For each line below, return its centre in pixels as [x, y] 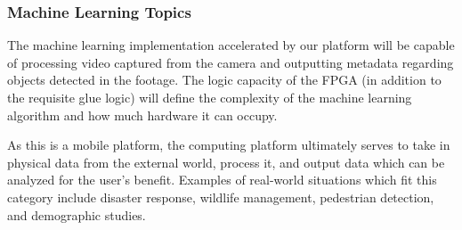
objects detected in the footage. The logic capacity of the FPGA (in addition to [224, 80]
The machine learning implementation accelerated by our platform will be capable [231, 45]
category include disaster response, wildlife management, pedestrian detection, [221, 197]
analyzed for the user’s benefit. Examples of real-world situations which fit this [222, 180]
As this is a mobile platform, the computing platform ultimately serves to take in [229, 145]
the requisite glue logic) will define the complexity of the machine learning [210, 97]
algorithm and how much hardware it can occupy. [142, 115]
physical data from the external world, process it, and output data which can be [226, 162]
